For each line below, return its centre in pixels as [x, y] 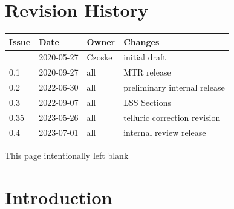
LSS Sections [148, 102]
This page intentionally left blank [67, 155]
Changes [141, 41]
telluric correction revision [172, 117]
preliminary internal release [174, 87]
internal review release [165, 132]
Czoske [99, 57]
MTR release [147, 72]
